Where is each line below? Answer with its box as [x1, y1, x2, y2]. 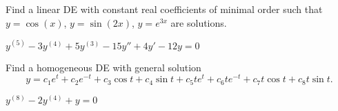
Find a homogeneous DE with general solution [6, 60, 201, 74]
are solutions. [170, 15, 227, 29]
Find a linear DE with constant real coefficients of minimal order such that [6, 2, 323, 16]
